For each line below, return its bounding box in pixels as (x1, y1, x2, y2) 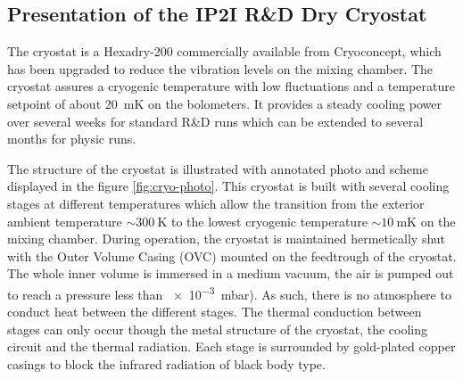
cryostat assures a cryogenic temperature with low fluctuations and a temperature (7, 77, 455, 95)
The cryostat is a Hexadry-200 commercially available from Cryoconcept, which (7, 42, 442, 61)
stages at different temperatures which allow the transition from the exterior (7, 194, 425, 212)
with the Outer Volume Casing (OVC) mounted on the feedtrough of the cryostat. (7, 246, 457, 265)
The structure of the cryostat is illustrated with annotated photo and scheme (7, 159, 428, 177)
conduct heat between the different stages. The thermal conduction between (7, 302, 422, 321)
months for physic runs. (7, 129, 136, 148)
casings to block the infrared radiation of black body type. (7, 354, 326, 373)
